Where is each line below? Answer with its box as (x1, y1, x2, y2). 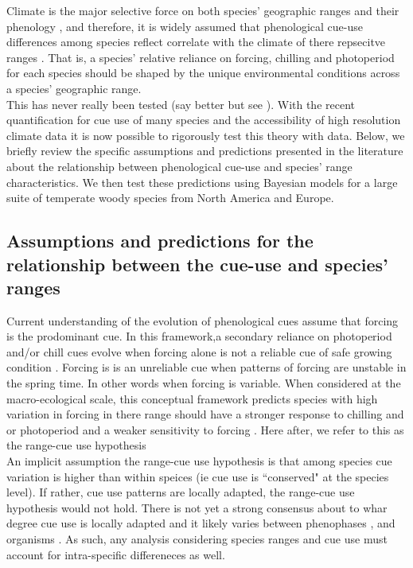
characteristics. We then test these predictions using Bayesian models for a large (6, 173, 398, 190)
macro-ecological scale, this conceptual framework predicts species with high (6, 390, 378, 407)
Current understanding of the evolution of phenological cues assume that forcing (6, 312, 399, 329)
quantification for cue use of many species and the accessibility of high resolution (6, 111, 401, 128)
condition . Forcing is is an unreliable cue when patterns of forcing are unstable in (6, 359, 407, 375)
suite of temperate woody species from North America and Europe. (6, 189, 334, 206)
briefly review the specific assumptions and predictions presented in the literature (6, 142, 403, 159)
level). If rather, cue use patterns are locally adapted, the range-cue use (6, 484, 355, 500)
